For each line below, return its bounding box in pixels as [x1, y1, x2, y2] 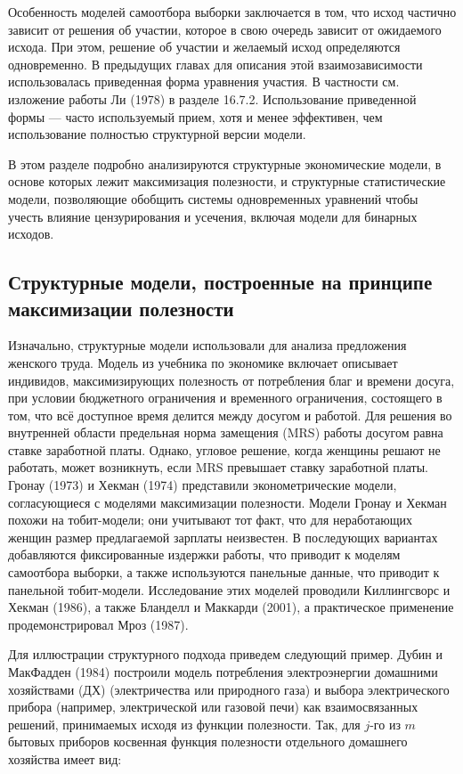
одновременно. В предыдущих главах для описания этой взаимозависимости [8, 54, 423, 73]
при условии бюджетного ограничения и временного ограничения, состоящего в [8, 388, 443, 407]
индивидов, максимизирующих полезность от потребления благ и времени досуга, [8, 371, 455, 389]
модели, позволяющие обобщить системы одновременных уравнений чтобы [8, 189, 418, 208]
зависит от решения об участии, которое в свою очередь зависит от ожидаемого [8, 20, 442, 38]
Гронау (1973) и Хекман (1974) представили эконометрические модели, [8, 476, 397, 494]
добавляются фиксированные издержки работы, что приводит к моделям [8, 545, 401, 564]
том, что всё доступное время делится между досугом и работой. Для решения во [8, 405, 452, 424]
